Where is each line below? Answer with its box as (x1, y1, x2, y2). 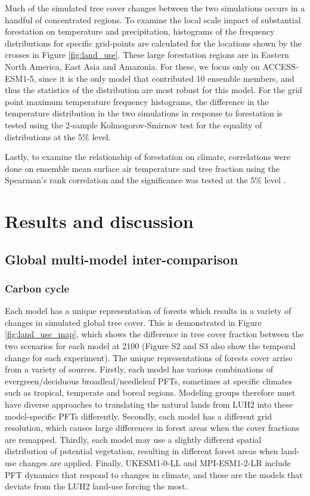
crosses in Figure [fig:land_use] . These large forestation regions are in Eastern (5, 48, 289, 61)
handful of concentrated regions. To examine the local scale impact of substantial (5, 13, 301, 26)
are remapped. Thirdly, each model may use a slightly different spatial (5, 433, 262, 445)
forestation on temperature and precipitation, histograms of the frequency (5, 25, 275, 38)
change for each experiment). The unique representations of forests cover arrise (5, 351, 293, 363)
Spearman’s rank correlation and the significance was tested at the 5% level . (5, 174, 286, 186)
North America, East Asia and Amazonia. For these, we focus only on (5, 60, 260, 72)
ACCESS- (262, 60, 299, 72)
